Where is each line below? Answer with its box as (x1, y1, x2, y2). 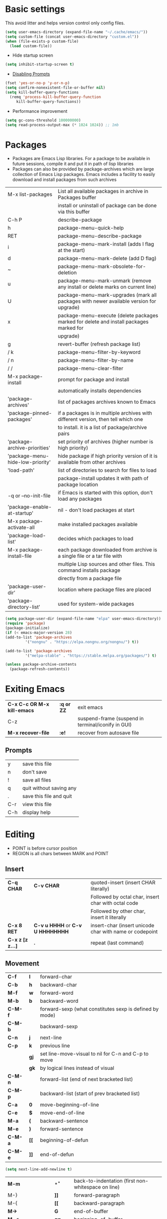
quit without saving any (22, 784, 77, 791)
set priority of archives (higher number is (58, 438, 154, 445)
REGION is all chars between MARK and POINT (12, 850, 109, 856)
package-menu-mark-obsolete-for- (58, 263, 146, 270)
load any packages (58, 496, 102, 503)
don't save (22, 768, 47, 775)
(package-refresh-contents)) (9, 667, 70, 672)
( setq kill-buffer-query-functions (5, 90, 79, 95)
